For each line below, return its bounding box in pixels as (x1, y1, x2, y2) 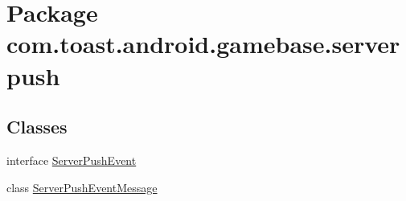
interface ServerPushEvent (6, 151, 137, 168)
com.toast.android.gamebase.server (6, 27, 400, 60)
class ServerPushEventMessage (6, 178, 158, 195)
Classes (6, 114, 68, 139)
